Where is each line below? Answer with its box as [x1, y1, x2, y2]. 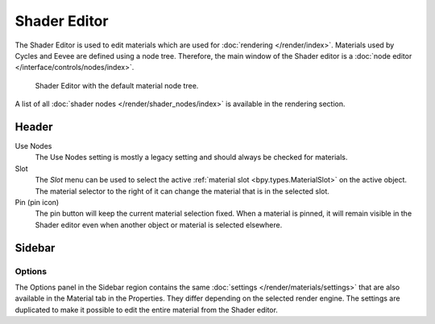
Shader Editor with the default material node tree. [35, 80, 199, 90]
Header [14, 120, 53, 133]
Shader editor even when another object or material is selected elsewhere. [35, 219, 283, 229]
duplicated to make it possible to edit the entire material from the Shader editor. [14, 305, 278, 314]
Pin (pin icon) [14, 197, 60, 207]
